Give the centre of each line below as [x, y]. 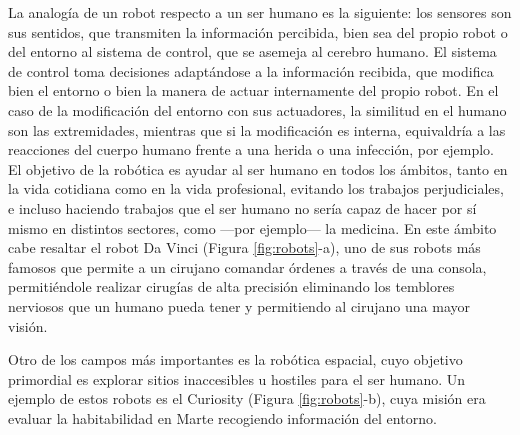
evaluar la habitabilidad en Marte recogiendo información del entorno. [222, 417]
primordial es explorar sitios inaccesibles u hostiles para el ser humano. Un [237, 378]
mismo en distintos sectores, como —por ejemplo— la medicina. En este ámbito [252, 227]
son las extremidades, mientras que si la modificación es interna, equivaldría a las [257, 129]
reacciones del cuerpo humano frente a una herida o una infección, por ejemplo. [251, 149]
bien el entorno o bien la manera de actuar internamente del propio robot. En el [253, 90]
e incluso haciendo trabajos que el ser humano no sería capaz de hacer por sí [242, 207]
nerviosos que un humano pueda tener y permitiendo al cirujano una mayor [239, 305]
